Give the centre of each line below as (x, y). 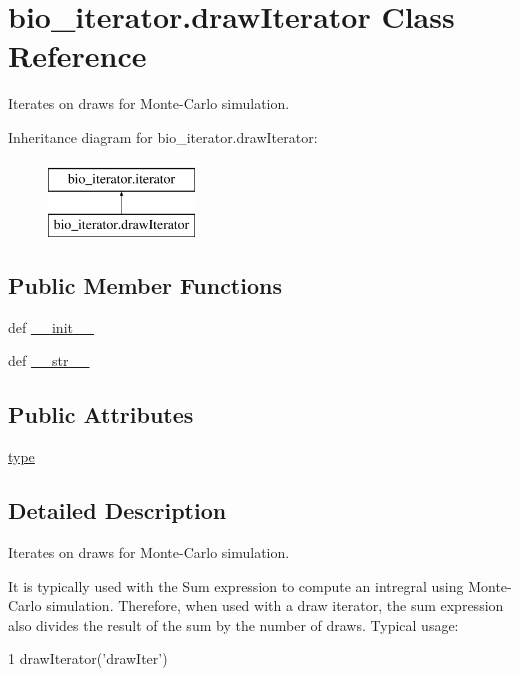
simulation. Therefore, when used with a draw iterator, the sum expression (275, 605)
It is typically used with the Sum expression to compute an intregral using (236, 585)
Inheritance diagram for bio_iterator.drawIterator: (163, 136)
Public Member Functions (145, 285)
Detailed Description (117, 510)
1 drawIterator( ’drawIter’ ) (88, 658)
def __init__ (51, 326)
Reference (77, 55)
